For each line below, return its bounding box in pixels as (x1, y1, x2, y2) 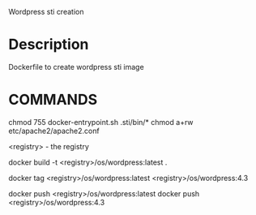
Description (8, 36, 89, 54)
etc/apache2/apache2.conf (8, 126, 100, 135)
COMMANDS (8, 91, 98, 109)
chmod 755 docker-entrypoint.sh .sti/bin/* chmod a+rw (8, 117, 194, 127)
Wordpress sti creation (8, 7, 84, 16)
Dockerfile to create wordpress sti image (8, 62, 144, 71)
